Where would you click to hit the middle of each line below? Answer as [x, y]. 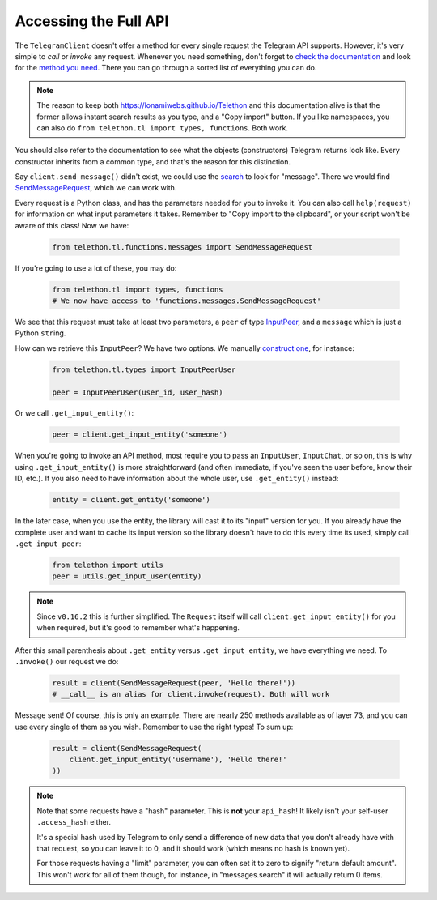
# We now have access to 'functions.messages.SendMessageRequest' [187, 301]
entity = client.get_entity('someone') [131, 500]
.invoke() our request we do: [67, 661]
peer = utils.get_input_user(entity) [127, 576]
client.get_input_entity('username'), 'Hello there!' [178, 760]
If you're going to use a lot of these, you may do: [96, 268]
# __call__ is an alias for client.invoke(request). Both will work [191, 694]
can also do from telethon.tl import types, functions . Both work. [163, 128]
